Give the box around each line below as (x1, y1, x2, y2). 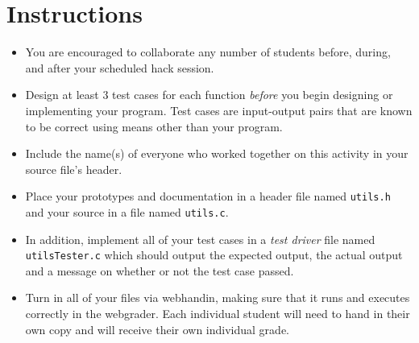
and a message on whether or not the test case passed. (25, 262, 294, 279)
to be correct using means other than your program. (25, 118, 283, 134)
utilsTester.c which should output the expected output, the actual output (25, 246, 403, 263)
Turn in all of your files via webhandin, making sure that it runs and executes (25, 289, 410, 306)
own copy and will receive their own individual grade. (25, 320, 289, 337)
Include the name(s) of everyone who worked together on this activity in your (25, 145, 409, 162)
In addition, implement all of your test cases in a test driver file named (25, 230, 375, 247)
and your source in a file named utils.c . (25, 203, 229, 220)
